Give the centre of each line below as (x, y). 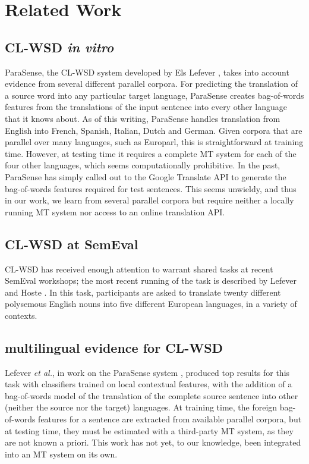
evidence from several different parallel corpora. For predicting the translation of (152, 84)
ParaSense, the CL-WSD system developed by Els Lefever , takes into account (147, 72)
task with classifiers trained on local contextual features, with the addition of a (149, 384)
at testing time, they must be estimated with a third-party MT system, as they (149, 430)
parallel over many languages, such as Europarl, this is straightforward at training (154, 142)
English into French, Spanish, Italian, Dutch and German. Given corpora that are (154, 130)
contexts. (21, 315)
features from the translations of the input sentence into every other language (146, 107)
